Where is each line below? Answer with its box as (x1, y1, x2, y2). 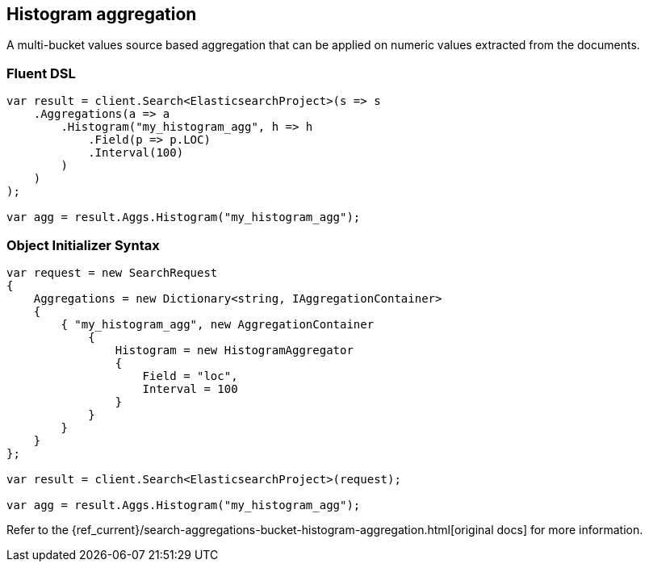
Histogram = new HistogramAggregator (115, 343, 354, 357)
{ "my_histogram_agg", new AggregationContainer (61, 317, 375, 331)
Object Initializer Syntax (6, 236, 160, 253)
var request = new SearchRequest (6, 265, 218, 279)
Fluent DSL (6, 65, 76, 81)
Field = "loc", (142, 369, 238, 382)
